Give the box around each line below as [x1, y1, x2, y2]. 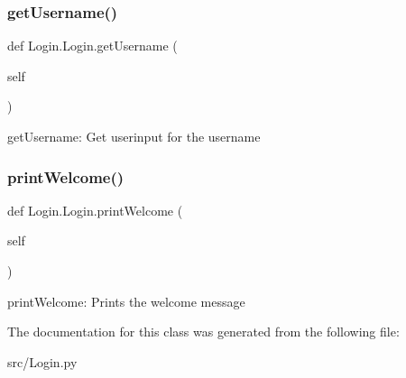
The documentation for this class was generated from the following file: [7, 322, 400, 341]
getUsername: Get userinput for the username [7, 127, 261, 145]
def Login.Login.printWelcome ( [7, 200, 183, 219]
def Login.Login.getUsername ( [7, 36, 178, 55]
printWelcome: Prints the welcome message [7, 291, 245, 310]
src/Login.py [7, 352, 78, 371]
